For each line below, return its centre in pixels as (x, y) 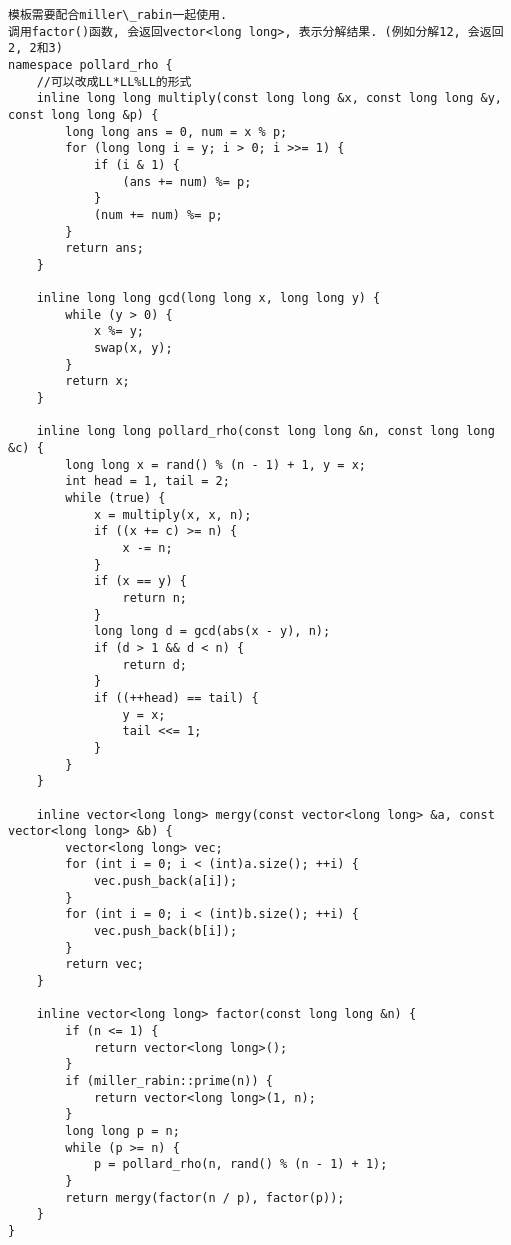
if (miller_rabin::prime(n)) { (169, 1081)
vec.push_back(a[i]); (165, 881)
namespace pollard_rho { (90, 64)
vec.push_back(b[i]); (165, 931)
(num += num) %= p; (158, 214)
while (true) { (115, 498)
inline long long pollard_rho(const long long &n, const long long (265, 431)
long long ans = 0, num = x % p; (176, 131)
